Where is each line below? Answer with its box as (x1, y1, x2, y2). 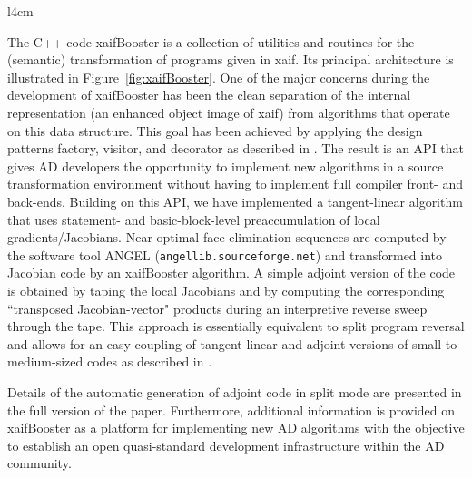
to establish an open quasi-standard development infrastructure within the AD (7, 435, 445, 454)
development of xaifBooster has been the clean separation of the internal (7, 85, 411, 104)
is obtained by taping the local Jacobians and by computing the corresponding (7, 280, 445, 299)
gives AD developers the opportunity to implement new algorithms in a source (7, 156, 444, 175)
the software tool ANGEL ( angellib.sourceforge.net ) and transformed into (7, 245, 443, 264)
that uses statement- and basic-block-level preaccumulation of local (7, 210, 380, 229)
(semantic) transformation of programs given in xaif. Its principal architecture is (7, 50, 454, 69)
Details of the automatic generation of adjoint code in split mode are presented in (7, 382, 462, 401)
